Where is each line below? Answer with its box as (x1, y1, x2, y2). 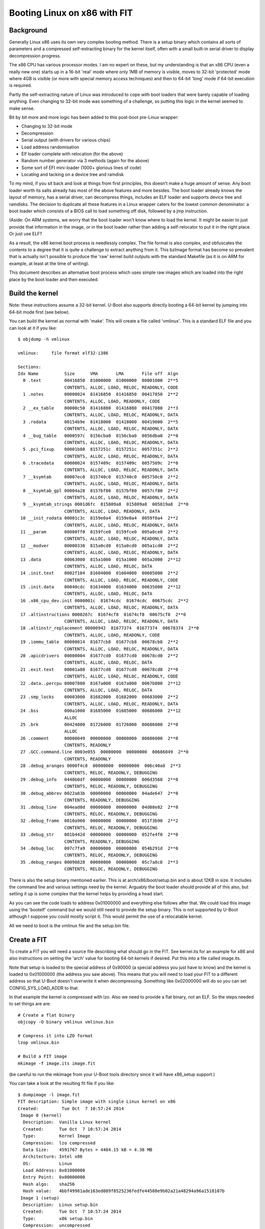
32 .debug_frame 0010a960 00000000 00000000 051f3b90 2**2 (20, 818, 179, 823)
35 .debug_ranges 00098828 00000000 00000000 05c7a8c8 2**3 (20, 859, 179, 865)
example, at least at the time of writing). (9, 261, 89, 266)
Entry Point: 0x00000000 (23, 1174, 85, 1180)
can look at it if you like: (9, 325, 57, 331)
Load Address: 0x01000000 (23, 1168, 85, 1173)
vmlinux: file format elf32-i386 (18, 350, 109, 356)
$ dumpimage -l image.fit (18, 1092, 80, 1097)
